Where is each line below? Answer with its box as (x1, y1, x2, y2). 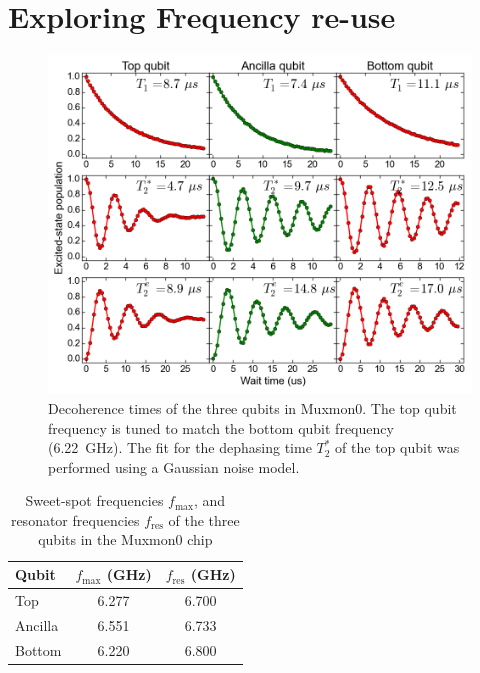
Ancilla (15, 614, 59, 635)
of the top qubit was (335, 437, 460, 458)
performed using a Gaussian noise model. (48, 456, 300, 477)
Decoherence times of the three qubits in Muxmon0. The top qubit (48, 397, 457, 418)
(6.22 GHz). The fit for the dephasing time (48, 437, 312, 458)
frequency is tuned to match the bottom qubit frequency (48, 417, 394, 438)
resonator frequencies (10, 509, 140, 530)
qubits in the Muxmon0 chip (38, 529, 213, 550)
